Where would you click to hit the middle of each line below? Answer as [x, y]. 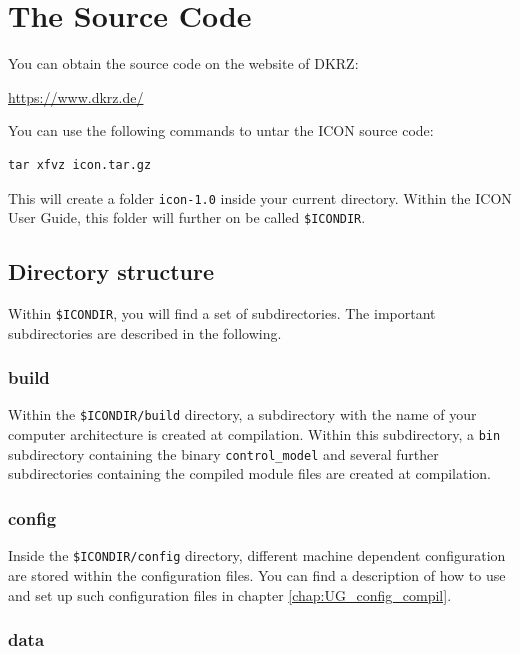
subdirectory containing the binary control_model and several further [223, 453]
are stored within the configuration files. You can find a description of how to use [257, 574]
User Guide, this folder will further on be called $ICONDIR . [187, 217]
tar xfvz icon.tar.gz [80, 164]
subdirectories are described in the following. [145, 332]
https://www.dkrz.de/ [76, 96]
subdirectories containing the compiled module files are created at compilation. [249, 473]
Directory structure [111, 271]
